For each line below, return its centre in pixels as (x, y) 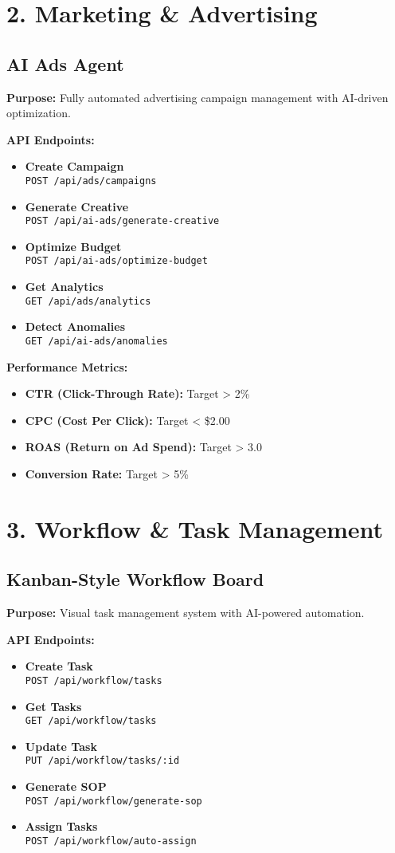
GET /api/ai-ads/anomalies (96, 341)
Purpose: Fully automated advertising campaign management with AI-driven (197, 97)
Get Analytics (64, 287)
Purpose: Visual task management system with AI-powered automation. (186, 613)
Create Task (59, 666)
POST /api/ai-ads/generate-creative (122, 221)
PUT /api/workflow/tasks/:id (102, 761)
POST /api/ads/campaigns (91, 181)
